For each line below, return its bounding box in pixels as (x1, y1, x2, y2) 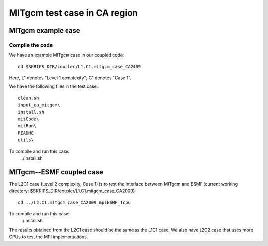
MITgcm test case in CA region (9, 7, 138, 18)
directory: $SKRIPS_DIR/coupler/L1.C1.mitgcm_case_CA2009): (9, 188, 136, 194)
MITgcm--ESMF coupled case (9, 168, 104, 176)
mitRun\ (18, 123, 37, 129)
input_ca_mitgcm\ (18, 102, 60, 108)
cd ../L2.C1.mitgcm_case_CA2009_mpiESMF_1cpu (18, 199, 131, 205)
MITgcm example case (9, 26, 80, 35)
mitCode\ (18, 116, 39, 122)
